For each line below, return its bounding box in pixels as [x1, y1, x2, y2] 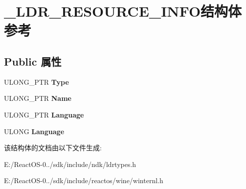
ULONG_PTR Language [4, 109, 84, 119]
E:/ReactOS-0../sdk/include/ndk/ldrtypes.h [4, 159, 136, 169]
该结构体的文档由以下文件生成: [4, 142, 102, 153]
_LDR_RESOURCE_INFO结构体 [4, 1, 242, 21]
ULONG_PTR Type [4, 76, 69, 87]
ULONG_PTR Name [4, 93, 71, 103]
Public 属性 [4, 53, 62, 69]
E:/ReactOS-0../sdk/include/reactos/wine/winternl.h [4, 175, 163, 186]
